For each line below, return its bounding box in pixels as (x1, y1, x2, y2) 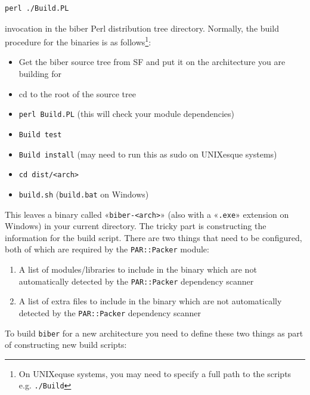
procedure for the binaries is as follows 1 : (5, 34, 151, 48)
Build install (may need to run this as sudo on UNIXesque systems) (18, 147, 277, 160)
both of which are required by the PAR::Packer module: (5, 243, 209, 255)
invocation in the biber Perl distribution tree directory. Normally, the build (5, 21, 279, 34)
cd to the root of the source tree (18, 87, 136, 100)
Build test (18, 130, 62, 139)
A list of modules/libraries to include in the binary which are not (18, 263, 257, 275)
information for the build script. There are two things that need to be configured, (5, 231, 302, 243)
